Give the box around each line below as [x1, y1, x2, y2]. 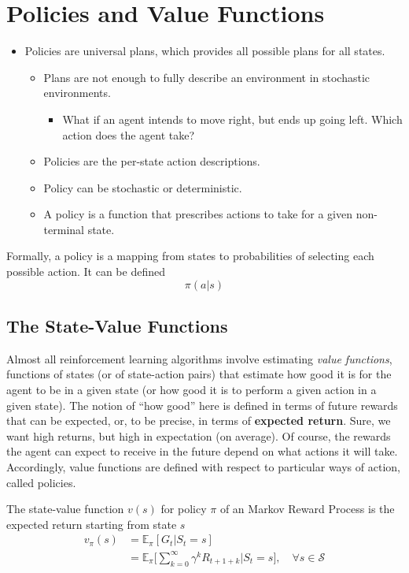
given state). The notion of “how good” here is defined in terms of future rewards [6, 396, 398, 413]
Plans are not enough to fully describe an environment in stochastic [43, 69, 370, 85]
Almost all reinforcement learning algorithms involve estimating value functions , [6, 350, 392, 366]
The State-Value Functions [6, 314, 228, 338]
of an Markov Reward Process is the [219, 500, 395, 517]
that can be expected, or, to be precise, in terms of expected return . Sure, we [6, 412, 391, 429]
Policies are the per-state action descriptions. [43, 153, 260, 169]
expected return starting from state [6, 515, 177, 532]
